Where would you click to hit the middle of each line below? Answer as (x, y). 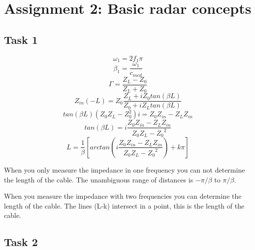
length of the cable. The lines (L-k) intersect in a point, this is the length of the (124, 205)
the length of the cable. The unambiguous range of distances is (99, 179)
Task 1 (21, 39)
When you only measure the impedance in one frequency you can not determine (125, 169)
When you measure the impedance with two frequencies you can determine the (123, 196)
